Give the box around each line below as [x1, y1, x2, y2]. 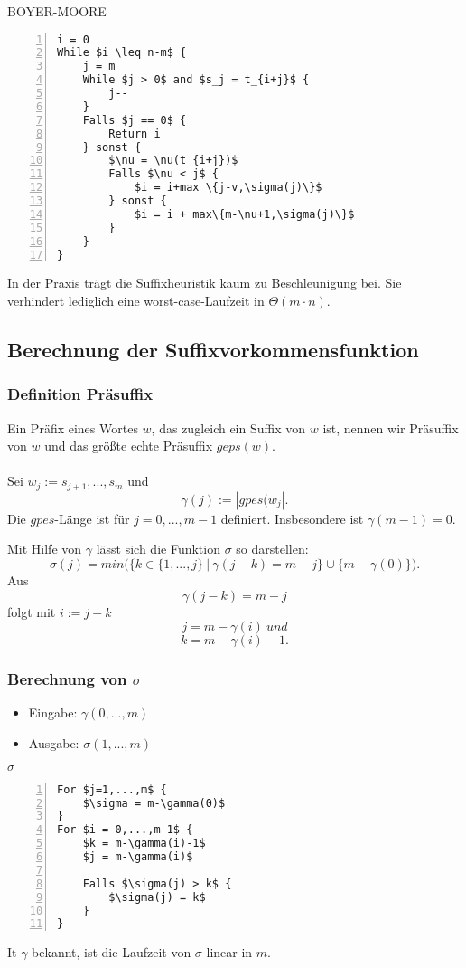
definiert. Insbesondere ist [220, 508, 364, 527]
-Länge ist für [54, 508, 130, 527]
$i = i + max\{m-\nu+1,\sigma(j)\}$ [134, 207, 355, 221]
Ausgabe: [28, 734, 79, 753]
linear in [206, 943, 253, 962]
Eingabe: [28, 703, 78, 722]
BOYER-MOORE [7, 2, 107, 20]
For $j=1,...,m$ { [57, 783, 167, 796]
